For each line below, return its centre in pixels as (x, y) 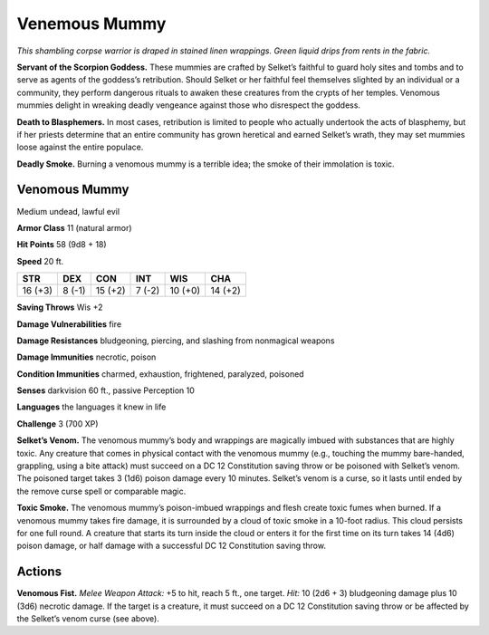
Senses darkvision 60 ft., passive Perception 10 (105, 390)
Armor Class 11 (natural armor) (74, 227)
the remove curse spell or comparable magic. (101, 491)
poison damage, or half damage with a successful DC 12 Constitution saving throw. (171, 546)
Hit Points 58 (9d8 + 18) (62, 245)
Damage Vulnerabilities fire (69, 324)
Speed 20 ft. (40, 261)
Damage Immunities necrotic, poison (86, 357)
